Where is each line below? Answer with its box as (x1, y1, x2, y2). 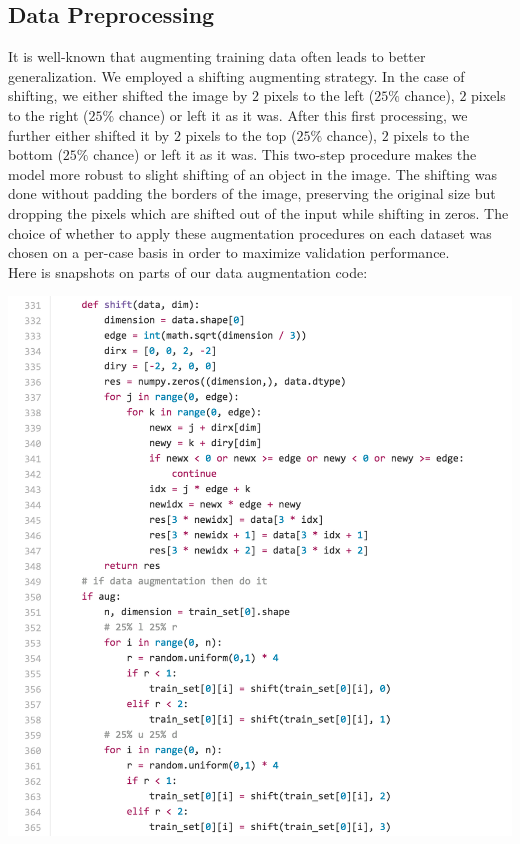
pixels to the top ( (185, 124, 297, 145)
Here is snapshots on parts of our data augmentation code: (8, 261, 368, 282)
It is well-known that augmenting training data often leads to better (8, 46, 426, 67)
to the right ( (8, 104, 89, 125)
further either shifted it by (8, 124, 170, 145)
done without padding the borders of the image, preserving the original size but (8, 183, 496, 204)
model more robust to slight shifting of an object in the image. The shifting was (8, 163, 497, 184)
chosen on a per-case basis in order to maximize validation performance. (8, 242, 450, 263)
